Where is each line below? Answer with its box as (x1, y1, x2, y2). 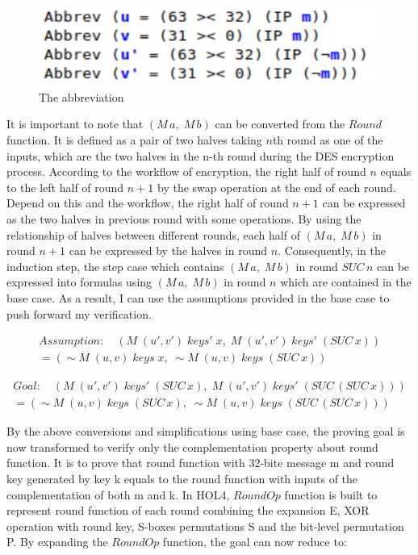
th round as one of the (272, 131, 383, 148)
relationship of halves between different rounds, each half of (6, 226, 300, 243)
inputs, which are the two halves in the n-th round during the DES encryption (6, 147, 395, 164)
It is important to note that (6, 115, 144, 132)
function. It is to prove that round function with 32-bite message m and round (6, 454, 395, 471)
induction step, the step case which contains (6, 257, 224, 274)
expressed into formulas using (6, 273, 153, 290)
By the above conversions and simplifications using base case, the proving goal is (6, 423, 405, 440)
